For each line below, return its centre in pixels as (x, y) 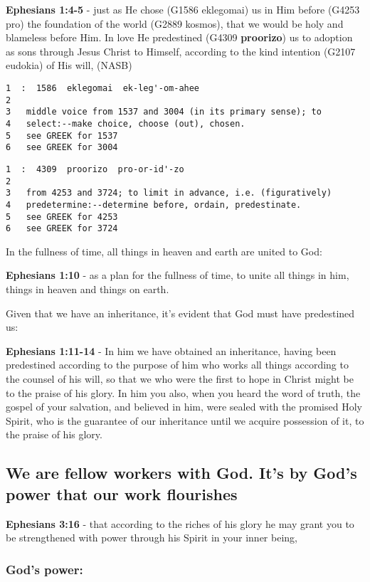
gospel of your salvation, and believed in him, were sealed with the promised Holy (184, 407)
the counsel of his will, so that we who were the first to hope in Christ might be (180, 379)
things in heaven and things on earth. (88, 289)
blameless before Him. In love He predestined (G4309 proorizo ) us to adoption (179, 37)
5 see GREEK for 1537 (62, 136)
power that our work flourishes (122, 493)
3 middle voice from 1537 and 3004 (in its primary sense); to (164, 112)
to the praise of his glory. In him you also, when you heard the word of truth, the (183, 392)
